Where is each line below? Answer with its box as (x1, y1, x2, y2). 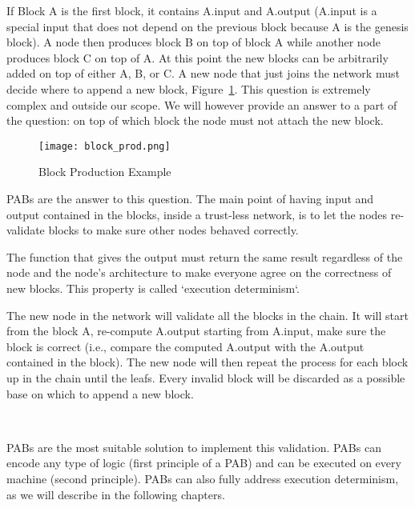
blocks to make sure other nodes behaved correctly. (48, 222, 299, 238)
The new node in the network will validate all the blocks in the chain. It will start (6, 306, 409, 323)
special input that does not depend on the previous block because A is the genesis (6, 18, 409, 34)
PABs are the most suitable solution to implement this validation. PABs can (6, 438, 381, 455)
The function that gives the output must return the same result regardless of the (6, 248, 403, 265)
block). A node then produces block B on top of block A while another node (6, 34, 381, 50)
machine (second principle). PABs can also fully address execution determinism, (6, 470, 399, 486)
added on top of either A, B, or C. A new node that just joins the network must (6, 65, 400, 82)
